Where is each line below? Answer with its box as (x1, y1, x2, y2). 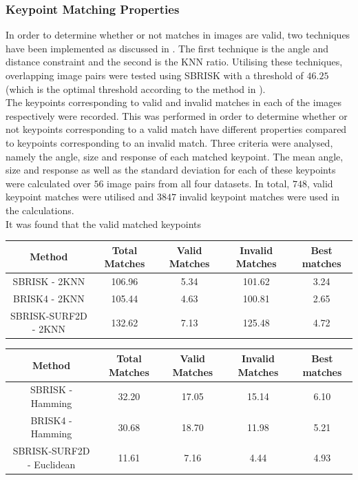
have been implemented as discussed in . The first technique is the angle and (6, 41, 329, 55)
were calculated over (6, 176, 91, 190)
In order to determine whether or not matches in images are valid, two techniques (6, 28, 350, 42)
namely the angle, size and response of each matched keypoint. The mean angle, (6, 149, 344, 163)
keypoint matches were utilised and (6, 189, 154, 204)
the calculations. (6, 202, 74, 217)
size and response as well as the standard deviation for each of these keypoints (6, 163, 336, 177)
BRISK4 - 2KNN (13, 291, 85, 305)
